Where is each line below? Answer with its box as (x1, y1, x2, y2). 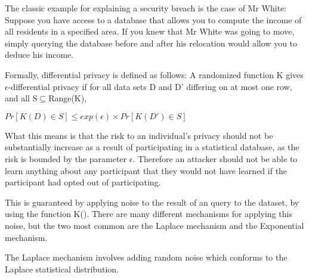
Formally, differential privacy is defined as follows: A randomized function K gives (5, 68, 304, 80)
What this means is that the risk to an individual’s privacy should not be (5, 129, 273, 141)
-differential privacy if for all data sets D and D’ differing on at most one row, (8, 80, 292, 92)
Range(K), (48, 92, 87, 104)
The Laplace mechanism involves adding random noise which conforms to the (5, 251, 288, 263)
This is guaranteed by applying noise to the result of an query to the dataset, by (5, 196, 299, 208)
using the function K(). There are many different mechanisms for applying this (5, 207, 292, 220)
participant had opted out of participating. (5, 176, 161, 188)
